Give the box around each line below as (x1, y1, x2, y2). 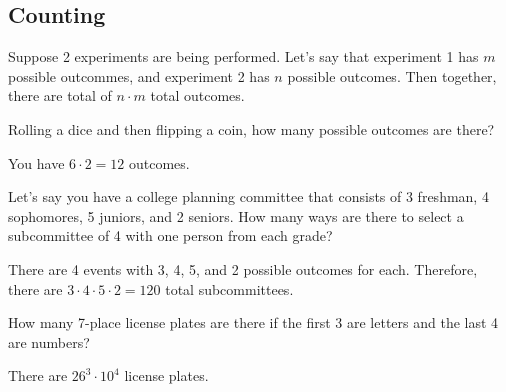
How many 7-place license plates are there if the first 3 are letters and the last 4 (8, 312, 499, 333)
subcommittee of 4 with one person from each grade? (8, 225, 333, 246)
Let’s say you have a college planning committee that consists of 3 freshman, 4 (8, 186, 489, 207)
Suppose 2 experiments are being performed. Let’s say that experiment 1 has (8, 46, 479, 67)
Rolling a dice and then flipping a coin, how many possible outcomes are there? (8, 118, 495, 139)
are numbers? (8, 331, 90, 352)
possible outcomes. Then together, (287, 65, 497, 86)
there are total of (8, 85, 112, 106)
